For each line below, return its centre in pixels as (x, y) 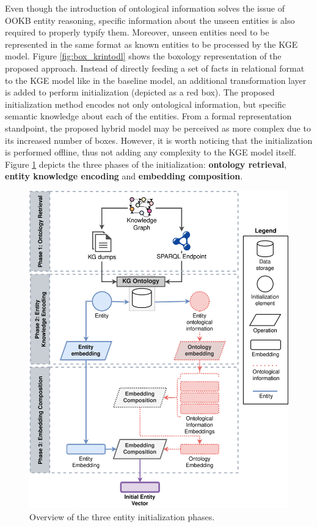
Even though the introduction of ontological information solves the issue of (145, 8)
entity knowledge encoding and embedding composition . (124, 176)
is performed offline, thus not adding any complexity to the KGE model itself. (151, 152)
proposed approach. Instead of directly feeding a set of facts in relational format (155, 68)
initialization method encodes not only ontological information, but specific (145, 104)
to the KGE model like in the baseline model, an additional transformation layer (156, 80)
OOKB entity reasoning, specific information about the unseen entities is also (150, 20)
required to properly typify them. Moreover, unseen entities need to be (137, 32)
